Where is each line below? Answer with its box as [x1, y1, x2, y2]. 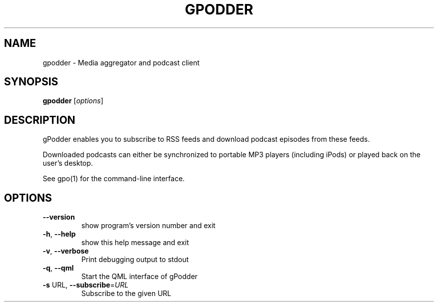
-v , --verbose [42, 247, 89, 256]
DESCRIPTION [4, 113, 75, 126]
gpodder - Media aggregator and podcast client [42, 58, 200, 67]
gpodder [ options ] [42, 96, 103, 105]
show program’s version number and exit [81, 221, 215, 230]
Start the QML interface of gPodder [81, 272, 198, 281]
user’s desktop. [42, 159, 93, 168]
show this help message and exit [81, 238, 189, 247]
